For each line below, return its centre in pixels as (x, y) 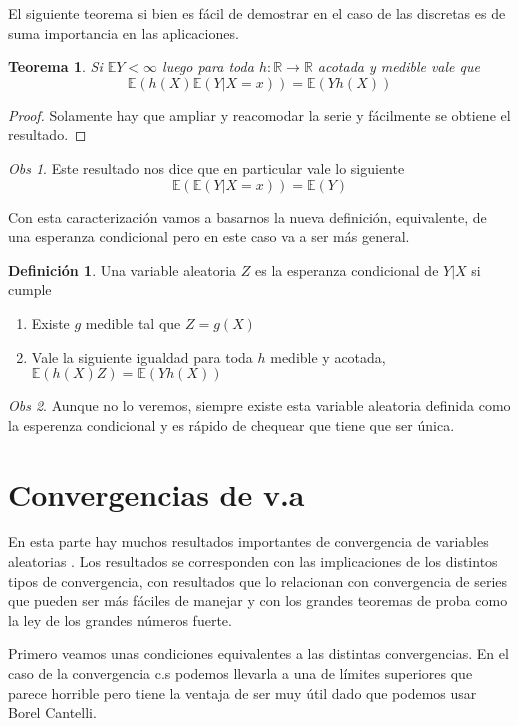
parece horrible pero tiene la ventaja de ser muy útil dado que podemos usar (242, 692)
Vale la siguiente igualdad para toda (142, 356)
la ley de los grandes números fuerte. (120, 619)
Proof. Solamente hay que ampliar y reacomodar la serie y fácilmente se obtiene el (259, 114)
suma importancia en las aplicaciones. (123, 32)
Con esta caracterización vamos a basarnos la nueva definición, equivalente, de (247, 216)
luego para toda (208, 66)
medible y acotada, (328, 356)
